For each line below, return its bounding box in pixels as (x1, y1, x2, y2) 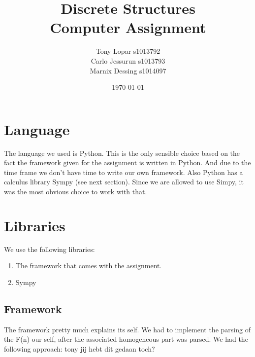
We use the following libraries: (4, 244, 95, 254)
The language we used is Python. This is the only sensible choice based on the (4, 147, 240, 158)
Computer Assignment (50, 17, 206, 37)
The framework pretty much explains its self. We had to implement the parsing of (4, 324, 251, 334)
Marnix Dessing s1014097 (90, 65, 166, 75)
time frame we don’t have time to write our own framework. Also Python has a (4, 167, 243, 177)
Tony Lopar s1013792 (96, 46, 160, 56)
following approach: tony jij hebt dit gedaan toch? (4, 343, 155, 354)
